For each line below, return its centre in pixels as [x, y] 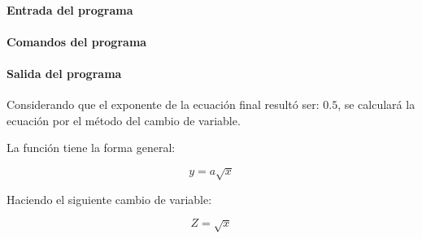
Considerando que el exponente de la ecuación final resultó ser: [163, 104]
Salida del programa [64, 73]
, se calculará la [376, 104]
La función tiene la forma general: [91, 148]
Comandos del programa [77, 41]
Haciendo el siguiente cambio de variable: [109, 199]
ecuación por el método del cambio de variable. [124, 120]
